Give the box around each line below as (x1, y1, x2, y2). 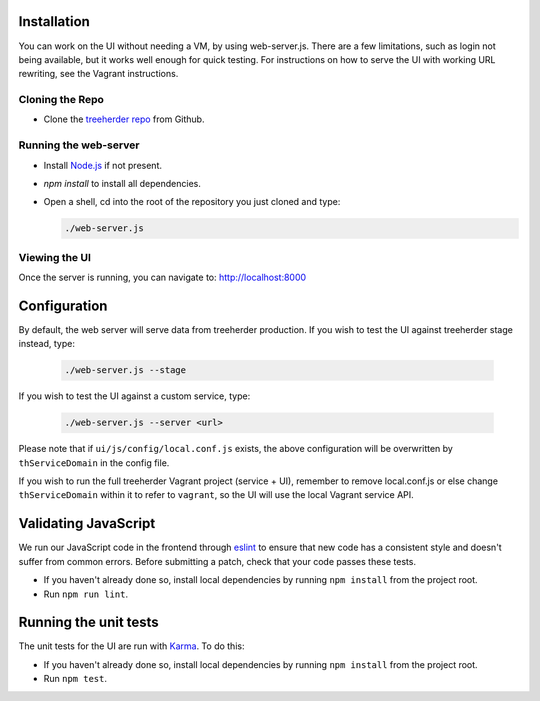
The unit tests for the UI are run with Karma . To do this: (18, 640, 245, 652)
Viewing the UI (18, 250, 92, 264)
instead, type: (18, 338, 75, 350)
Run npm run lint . (43, 588, 129, 600)
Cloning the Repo (18, 93, 105, 107)
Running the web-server (18, 138, 140, 152)
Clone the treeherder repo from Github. (43, 113, 205, 125)
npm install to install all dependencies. (43, 177, 202, 189)
